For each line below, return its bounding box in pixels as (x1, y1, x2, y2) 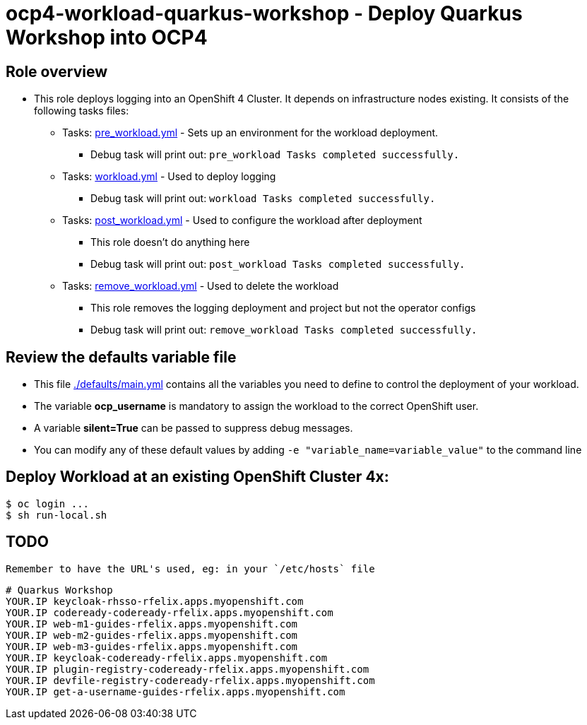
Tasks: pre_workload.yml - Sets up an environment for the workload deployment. (62, 126, 439, 139)
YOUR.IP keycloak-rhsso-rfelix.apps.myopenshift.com (6, 595, 304, 607)
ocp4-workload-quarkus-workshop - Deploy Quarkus (6, 1, 523, 25)
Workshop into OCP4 (6, 25, 208, 49)
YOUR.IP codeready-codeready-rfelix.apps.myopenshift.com (6, 606, 333, 618)
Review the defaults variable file (6, 348, 237, 366)
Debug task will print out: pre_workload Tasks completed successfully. (90, 148, 460, 161)
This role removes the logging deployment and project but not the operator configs (90, 302, 476, 314)
